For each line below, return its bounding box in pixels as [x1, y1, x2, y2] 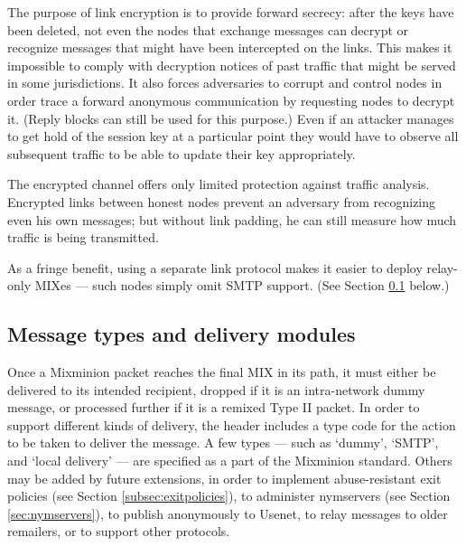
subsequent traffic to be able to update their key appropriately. [7, 144, 356, 163]
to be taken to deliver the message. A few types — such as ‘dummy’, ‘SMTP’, [7, 433, 439, 452]
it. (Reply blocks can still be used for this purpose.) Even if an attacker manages [7, 108, 454, 127]
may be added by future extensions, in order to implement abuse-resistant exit [7, 468, 442, 487]
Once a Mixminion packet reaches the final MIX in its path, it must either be [7, 362, 436, 381]
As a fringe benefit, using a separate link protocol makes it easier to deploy [7, 258, 423, 277]
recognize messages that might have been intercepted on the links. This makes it [7, 38, 452, 57]
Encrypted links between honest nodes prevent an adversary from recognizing [7, 192, 436, 211]
